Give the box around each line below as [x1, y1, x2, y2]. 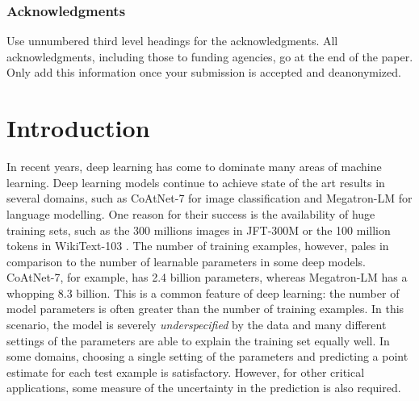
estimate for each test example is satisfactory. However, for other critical [6, 363, 365, 380]
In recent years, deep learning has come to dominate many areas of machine [6, 158, 382, 175]
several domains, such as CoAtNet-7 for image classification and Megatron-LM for [6, 190, 413, 207]
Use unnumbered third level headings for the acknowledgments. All [6, 32, 338, 49]
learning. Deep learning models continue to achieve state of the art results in [6, 173, 385, 190]
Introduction [6, 111, 150, 144]
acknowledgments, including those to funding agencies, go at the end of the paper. [6, 48, 413, 65]
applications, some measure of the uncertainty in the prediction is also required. [6, 379, 401, 396]
